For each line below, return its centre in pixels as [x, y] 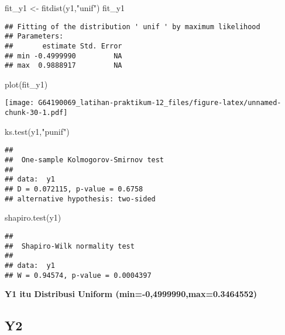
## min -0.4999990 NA [63, 56]
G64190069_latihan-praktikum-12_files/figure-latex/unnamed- [160, 103]
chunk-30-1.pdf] [36, 113]
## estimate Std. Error [63, 46]
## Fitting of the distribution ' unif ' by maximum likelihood [133, 27]
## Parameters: [34, 36]
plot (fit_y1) [26, 84]
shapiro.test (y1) [33, 217]
